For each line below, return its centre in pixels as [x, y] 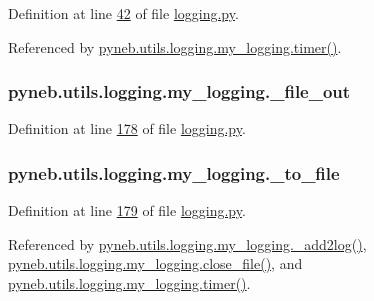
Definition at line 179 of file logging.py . [127, 210]
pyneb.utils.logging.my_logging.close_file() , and [155, 263]
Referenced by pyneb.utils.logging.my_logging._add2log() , [187, 243]
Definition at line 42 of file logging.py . [123, 13]
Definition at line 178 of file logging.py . [127, 128]
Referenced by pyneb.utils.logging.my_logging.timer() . [175, 46]
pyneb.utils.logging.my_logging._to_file [174, 172]
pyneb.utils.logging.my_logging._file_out [179, 91]
